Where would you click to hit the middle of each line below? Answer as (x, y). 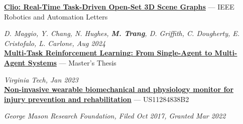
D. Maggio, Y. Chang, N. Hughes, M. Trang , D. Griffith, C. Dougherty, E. (122, 33)
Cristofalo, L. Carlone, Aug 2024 (55, 43)
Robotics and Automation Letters (56, 16)
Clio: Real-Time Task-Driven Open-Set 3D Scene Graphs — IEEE (119, 6)
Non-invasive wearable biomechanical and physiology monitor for (119, 89)
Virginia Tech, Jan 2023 (41, 79)
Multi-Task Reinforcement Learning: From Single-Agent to (108, 53)
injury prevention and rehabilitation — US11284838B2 (97, 99)
